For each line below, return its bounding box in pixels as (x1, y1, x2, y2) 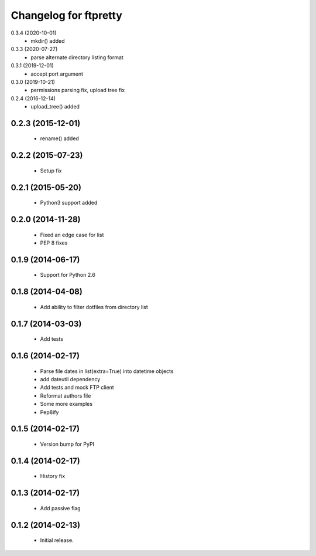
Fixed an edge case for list (40, 231, 104, 238)
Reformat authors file (40, 392, 91, 399)
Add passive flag (40, 504, 81, 511)
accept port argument (30, 70, 84, 77)
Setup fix (40, 167, 62, 174)
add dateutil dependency (40, 376, 101, 383)
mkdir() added (30, 37, 65, 44)
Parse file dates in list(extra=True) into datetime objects (40, 367, 174, 375)
